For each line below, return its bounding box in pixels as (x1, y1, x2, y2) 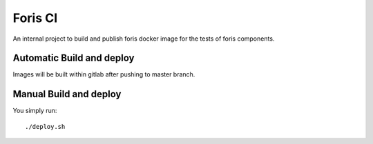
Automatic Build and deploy (12, 52, 135, 64)
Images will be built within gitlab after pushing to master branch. (12, 70, 195, 79)
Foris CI (12, 10, 58, 25)
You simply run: (12, 107, 57, 115)
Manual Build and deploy (12, 88, 122, 100)
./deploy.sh (25, 123, 66, 130)
